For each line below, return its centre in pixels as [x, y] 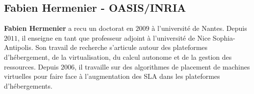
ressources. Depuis [31, 66]
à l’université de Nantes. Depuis [199, 28]
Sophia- [224, 37]
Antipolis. [19, 47]
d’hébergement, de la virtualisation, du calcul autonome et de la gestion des [118, 57]
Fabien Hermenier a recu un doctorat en [69, 28]
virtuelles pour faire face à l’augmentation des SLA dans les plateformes [112, 76]
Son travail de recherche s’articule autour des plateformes [122, 47]
